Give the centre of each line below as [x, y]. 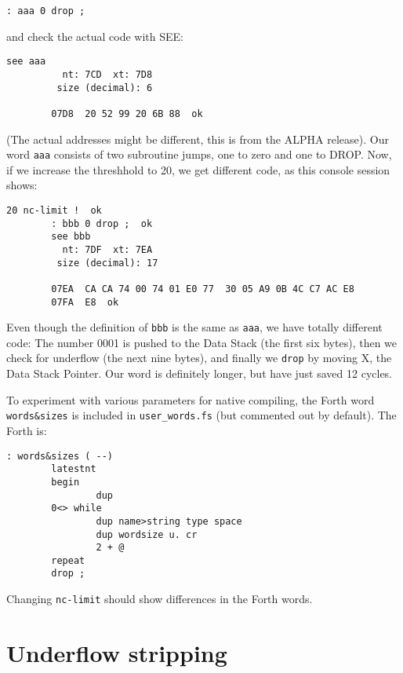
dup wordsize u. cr [147, 534]
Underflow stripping [117, 652]
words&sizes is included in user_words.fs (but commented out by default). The [201, 415]
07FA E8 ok [85, 302]
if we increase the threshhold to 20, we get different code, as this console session [198, 169]
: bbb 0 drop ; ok [102, 223]
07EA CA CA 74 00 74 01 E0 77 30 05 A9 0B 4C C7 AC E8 [203, 289]
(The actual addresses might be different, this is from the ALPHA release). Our [198, 139]
